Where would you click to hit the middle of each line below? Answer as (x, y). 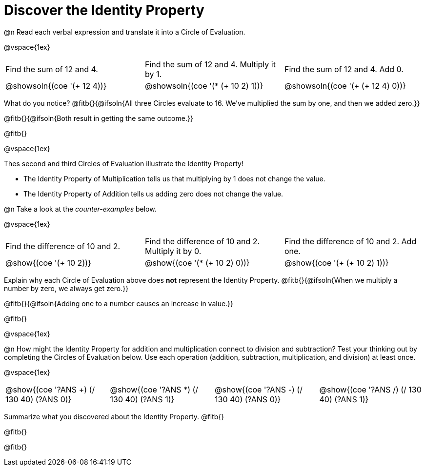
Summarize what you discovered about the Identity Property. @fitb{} (114, 416)
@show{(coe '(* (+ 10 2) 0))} (197, 263)
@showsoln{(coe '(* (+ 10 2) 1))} (204, 86)
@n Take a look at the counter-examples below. (80, 209)
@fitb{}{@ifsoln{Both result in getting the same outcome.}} (99, 118)
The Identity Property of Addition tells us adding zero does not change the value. (153, 194)
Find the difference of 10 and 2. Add (350, 241)
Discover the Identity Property (104, 10)
